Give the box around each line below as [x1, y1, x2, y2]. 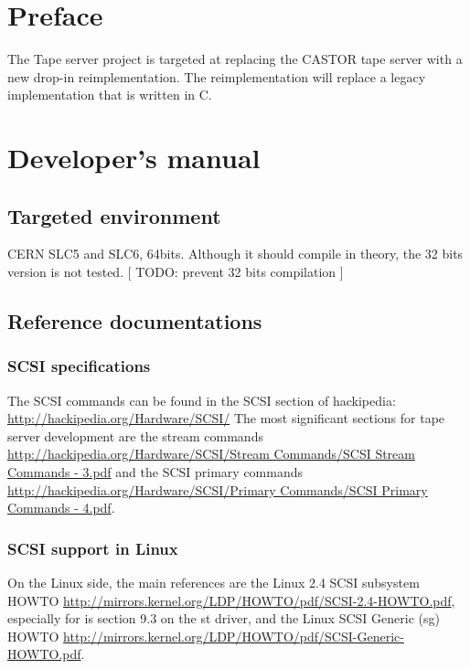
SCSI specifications [7, 355, 151, 377]
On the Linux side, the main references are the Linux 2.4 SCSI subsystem [7, 573, 420, 592]
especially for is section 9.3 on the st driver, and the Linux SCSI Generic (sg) [7, 609, 440, 628]
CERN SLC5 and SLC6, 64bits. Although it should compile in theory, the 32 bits [7, 244, 464, 263]
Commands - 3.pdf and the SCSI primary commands [7, 462, 304, 482]
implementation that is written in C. [7, 85, 212, 104]
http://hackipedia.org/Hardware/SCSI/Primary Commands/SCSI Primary [7, 480, 428, 499]
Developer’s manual [7, 139, 261, 176]
